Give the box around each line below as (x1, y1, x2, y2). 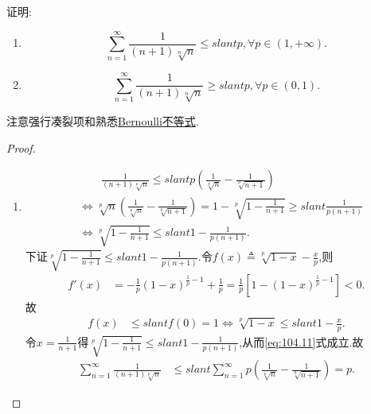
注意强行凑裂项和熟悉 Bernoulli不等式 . (6, 112, 199, 129)
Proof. (6, 139, 36, 156)
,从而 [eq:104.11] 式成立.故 (239, 333, 364, 350)
